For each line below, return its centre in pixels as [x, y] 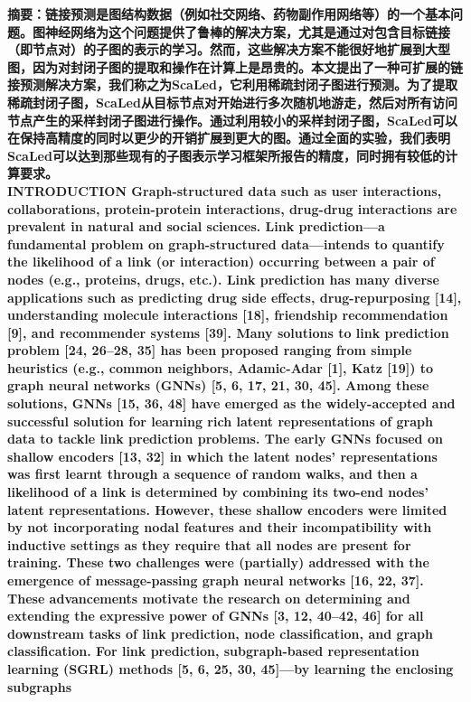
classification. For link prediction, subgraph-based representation [213, 651]
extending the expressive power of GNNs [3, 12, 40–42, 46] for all [216, 616]
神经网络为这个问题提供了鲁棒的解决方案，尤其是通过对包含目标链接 [247, 31]
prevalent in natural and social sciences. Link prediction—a [196, 226]
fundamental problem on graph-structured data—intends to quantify [226, 243]
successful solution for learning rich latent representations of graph [220, 421]
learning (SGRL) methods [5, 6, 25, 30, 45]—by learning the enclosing [231, 668]
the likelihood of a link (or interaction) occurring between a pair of [221, 262]
